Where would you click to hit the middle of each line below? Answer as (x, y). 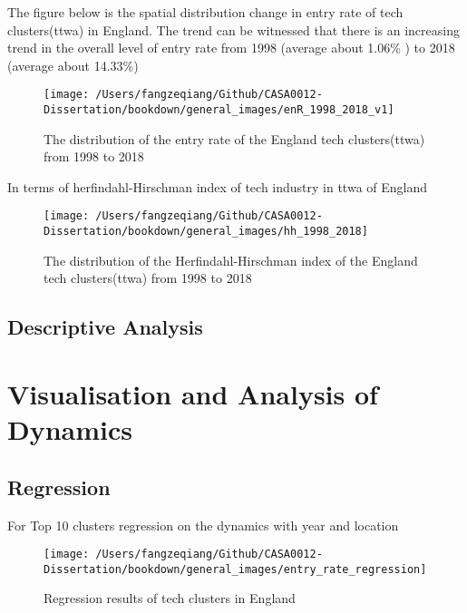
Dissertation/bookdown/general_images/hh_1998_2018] (206, 232)
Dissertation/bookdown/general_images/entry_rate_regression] (235, 569)
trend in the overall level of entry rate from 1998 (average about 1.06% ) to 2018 (231, 48)
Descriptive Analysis (105, 327)
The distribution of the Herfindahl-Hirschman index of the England (231, 260)
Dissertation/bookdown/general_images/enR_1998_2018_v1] (219, 110)
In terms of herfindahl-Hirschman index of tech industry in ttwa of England (218, 186)
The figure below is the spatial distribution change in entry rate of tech (205, 12)
